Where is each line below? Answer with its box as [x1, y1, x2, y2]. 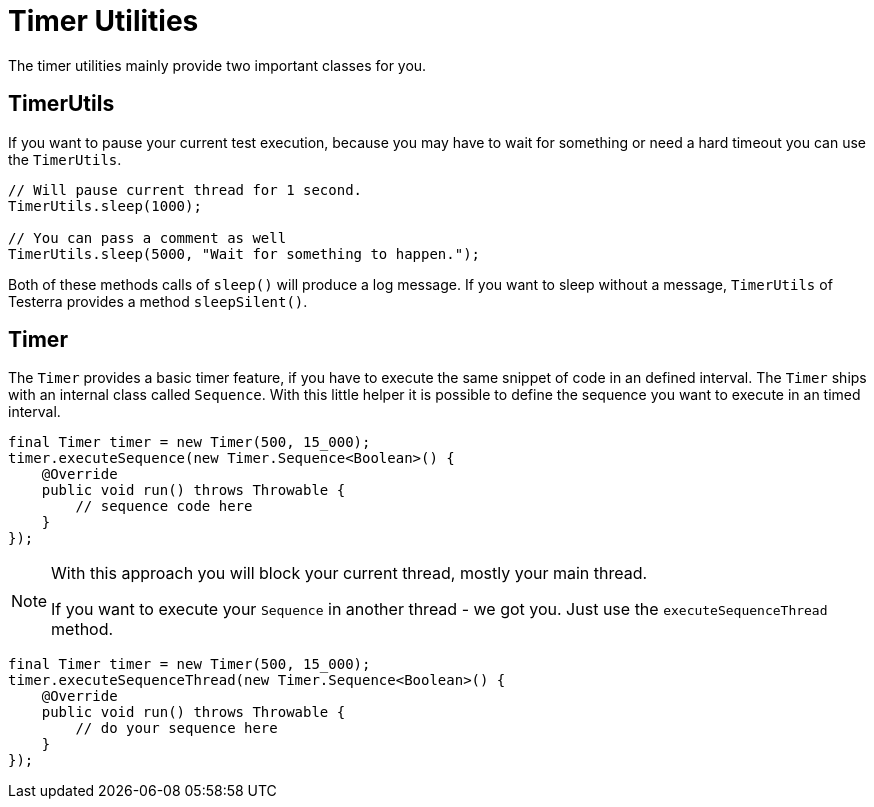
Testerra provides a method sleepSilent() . [8, 292, 308, 310]
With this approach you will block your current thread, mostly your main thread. [51, 563, 648, 584]
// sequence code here [75, 498, 253, 515]
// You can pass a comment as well [8, 229, 287, 246]
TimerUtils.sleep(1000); [8, 197, 202, 214]
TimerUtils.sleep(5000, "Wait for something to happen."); [8, 245, 481, 262]
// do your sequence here [75, 720, 278, 737]
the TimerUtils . [8, 150, 122, 168]
